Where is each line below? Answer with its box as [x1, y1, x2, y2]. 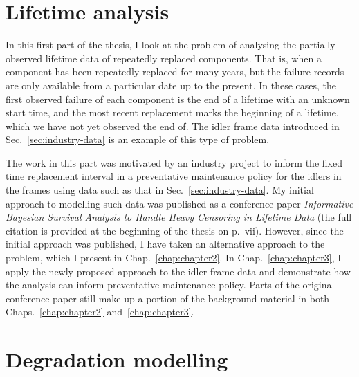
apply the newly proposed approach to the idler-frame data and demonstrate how [6, 264, 351, 278]
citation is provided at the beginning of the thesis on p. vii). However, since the [6, 223, 344, 237]
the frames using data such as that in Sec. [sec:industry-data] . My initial [6, 183, 314, 197]
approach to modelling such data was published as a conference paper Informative [6, 196, 353, 210]
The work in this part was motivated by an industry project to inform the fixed [6, 155, 342, 169]
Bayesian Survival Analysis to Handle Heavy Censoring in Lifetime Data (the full [6, 210, 352, 224]
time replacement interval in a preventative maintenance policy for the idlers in [6, 169, 342, 183]
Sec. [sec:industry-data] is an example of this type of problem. [6, 132, 270, 147]
